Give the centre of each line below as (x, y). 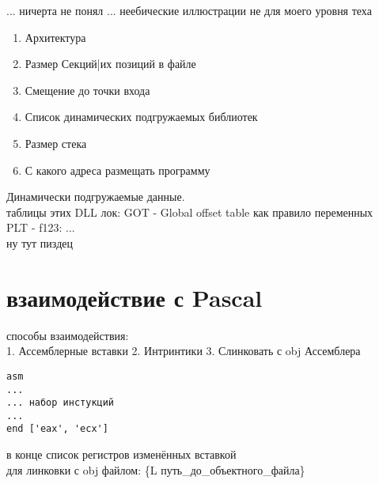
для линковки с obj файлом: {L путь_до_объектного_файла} (156, 469)
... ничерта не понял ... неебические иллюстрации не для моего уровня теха (189, 10)
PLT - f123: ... (41, 227)
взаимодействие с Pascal (135, 297)
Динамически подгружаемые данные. (96, 197)
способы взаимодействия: (68, 335)
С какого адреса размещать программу (117, 170)
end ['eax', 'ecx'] (57, 429)
